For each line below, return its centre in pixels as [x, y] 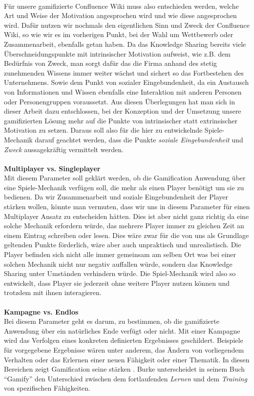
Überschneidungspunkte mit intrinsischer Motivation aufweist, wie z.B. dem [117, 53]
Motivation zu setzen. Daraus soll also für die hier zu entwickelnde [103, 130]
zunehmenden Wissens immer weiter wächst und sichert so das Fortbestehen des [124, 72]
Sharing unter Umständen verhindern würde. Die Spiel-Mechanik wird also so [120, 273]
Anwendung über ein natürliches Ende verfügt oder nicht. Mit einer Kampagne [122, 330]
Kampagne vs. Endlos [41, 311]
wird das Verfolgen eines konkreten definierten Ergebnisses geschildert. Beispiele [124, 340]
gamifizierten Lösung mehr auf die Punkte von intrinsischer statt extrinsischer [121, 120]
